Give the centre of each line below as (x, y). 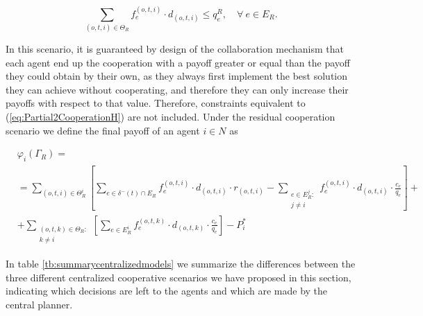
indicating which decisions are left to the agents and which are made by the (167, 291)
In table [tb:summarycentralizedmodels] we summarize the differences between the (181, 264)
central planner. (39, 304)
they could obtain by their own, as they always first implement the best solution (177, 76)
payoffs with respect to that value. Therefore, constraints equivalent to (156, 103)
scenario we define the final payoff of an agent (103, 130)
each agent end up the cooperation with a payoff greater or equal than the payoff (178, 62)
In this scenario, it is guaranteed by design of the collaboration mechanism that (175, 49)
